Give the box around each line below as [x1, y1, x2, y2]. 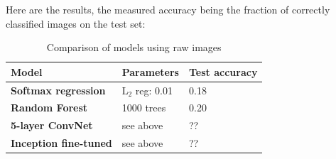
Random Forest [11, 100, 88, 115]
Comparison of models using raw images [46, 40, 222, 55]
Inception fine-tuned [11, 136, 112, 150]
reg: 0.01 [135, 82, 173, 97]
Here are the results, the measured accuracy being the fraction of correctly [6, 2, 330, 16]
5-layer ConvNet [11, 118, 93, 133]
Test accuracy [188, 64, 258, 79]
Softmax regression [11, 82, 106, 97]
